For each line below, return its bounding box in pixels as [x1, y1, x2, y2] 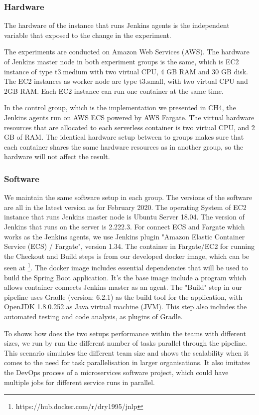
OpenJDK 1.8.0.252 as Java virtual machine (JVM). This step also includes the [4, 301, 247, 312]
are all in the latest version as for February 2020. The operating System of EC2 [4, 202, 247, 212]
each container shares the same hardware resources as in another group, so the [4, 141, 244, 152]
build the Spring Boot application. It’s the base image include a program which [4, 272, 247, 282]
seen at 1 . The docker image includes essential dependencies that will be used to [4, 261, 248, 272]
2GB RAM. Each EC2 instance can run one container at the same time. [4, 85, 224, 96]
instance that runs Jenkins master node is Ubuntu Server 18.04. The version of [4, 211, 245, 222]
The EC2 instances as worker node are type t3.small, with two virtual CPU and [4, 76, 248, 86]
